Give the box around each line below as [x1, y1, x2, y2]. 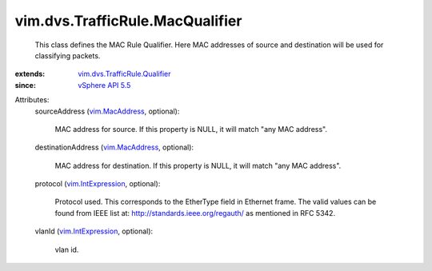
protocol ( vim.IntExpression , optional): [34, 179, 161, 189]
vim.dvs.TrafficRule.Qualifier [78, 69, 171, 79]
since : [14, 80, 36, 90]
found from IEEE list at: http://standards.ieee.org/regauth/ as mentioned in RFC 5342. [54, 208, 336, 217]
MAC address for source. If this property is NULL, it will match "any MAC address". [54, 124, 328, 134]
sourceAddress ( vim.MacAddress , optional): [34, 106, 180, 116]
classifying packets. [34, 50, 101, 60]
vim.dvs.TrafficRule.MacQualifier [14, 12, 242, 30]
